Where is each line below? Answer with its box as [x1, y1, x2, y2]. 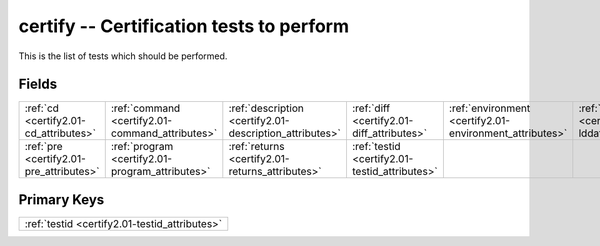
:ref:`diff [351, 101, 390, 115]
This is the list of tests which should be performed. [18, 50, 228, 62]
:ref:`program [110, 140, 174, 154]
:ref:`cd [24, 101, 60, 115]
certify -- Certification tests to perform [18, 15, 350, 37]
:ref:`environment [448, 101, 531, 115]
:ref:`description [228, 101, 304, 115]
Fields [18, 76, 58, 93]
